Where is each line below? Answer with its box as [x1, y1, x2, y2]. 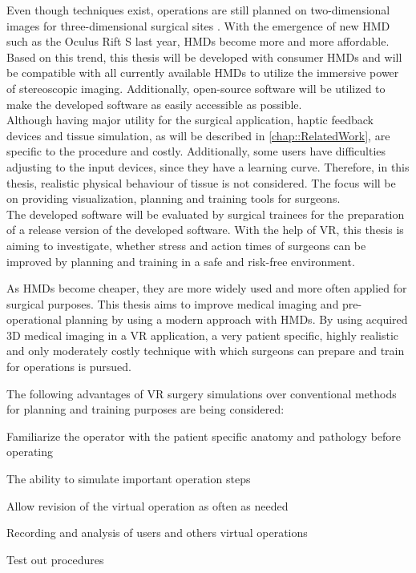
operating [6, 443, 54, 460]
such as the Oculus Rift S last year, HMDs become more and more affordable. [6, 33, 390, 50]
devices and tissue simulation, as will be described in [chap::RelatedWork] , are [6, 127, 390, 143]
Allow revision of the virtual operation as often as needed [6, 497, 289, 514]
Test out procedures [6, 551, 104, 567]
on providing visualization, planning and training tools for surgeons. [6, 190, 341, 207]
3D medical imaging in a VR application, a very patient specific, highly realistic [6, 326, 399, 343]
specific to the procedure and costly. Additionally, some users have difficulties [6, 143, 386, 159]
